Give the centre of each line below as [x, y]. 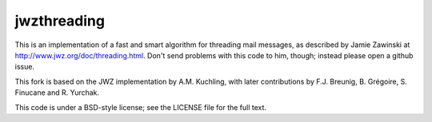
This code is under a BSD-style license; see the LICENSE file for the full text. [141, 107]
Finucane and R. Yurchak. [57, 92]
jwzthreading [60, 21]
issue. [25, 67]
